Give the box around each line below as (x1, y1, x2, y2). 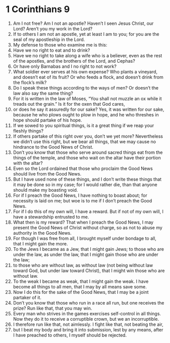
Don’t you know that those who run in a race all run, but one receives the (13, 299, 164, 306)
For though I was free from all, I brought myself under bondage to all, (13, 235, 157, 241)
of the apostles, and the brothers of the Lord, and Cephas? (13, 58, 135, 64)
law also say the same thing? (13, 90, 74, 96)
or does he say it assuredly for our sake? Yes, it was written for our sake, (13, 106, 164, 112)
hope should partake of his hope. (13, 117, 82, 123)
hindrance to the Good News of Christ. (13, 144, 94, 150)
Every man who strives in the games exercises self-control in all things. (13, 310, 161, 317)
